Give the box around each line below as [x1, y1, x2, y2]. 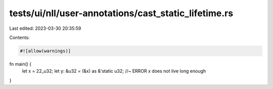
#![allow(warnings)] [20, 48, 71, 54]
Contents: [9, 34, 30, 40]
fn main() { [9, 61, 32, 67]
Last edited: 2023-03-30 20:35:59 [9, 25, 81, 31]
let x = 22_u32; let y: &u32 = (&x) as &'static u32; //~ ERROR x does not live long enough [22, 68, 206, 74]
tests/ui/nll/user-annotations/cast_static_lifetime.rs [9, 8, 234, 19]
